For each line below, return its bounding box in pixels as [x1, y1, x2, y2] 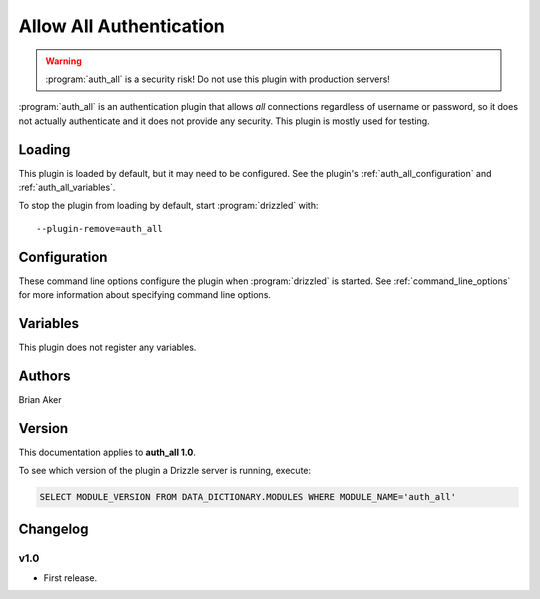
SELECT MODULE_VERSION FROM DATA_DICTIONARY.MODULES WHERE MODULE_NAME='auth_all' [39, 491, 457, 503]
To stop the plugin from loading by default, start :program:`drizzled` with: [18, 200, 319, 212]
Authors [18, 367, 71, 384]
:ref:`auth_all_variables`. [18, 181, 116, 194]
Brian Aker [18, 393, 62, 405]
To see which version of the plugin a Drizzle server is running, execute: [18, 465, 312, 477]
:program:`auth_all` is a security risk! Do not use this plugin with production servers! [45, 73, 390, 85]
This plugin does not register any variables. [18, 341, 197, 353]
